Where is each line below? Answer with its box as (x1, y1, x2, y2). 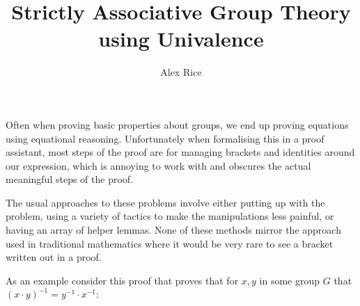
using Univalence (98, 24, 264, 53)
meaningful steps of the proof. (6, 172, 133, 186)
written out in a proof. (6, 250, 102, 264)
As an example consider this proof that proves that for (6, 273, 239, 287)
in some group (259, 273, 320, 287)
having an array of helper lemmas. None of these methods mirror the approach (6, 223, 341, 237)
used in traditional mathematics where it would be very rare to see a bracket (6, 236, 334, 250)
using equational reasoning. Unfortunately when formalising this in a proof (6, 131, 324, 145)
